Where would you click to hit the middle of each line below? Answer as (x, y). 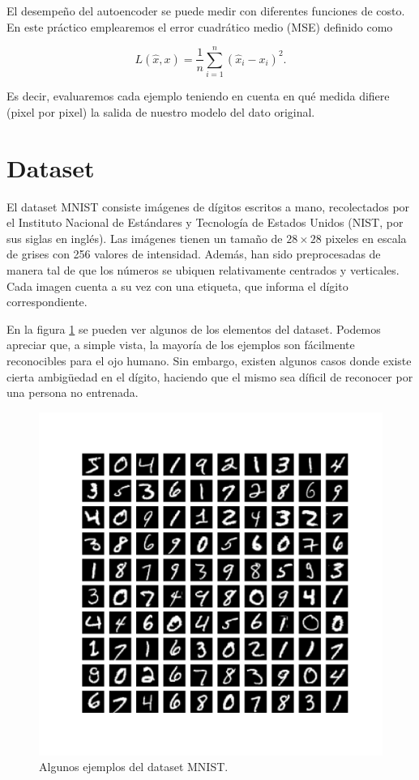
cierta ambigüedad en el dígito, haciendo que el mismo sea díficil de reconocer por (210, 376)
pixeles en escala (366, 238)
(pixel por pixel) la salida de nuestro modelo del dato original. (161, 111)
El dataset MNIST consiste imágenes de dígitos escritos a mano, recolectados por (208, 206)
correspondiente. (47, 302)
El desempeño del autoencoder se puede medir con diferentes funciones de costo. (206, 11)
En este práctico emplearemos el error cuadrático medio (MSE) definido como (200, 26)
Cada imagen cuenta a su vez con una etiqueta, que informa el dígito (177, 286)
